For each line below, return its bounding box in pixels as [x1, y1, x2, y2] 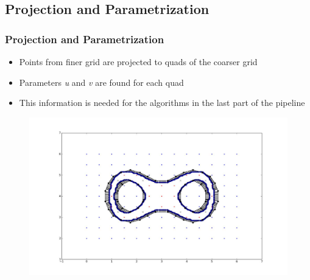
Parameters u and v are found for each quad [19, 75, 184, 88]
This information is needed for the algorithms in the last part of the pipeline [19, 96, 305, 109]
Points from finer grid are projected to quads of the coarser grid [19, 55, 258, 68]
